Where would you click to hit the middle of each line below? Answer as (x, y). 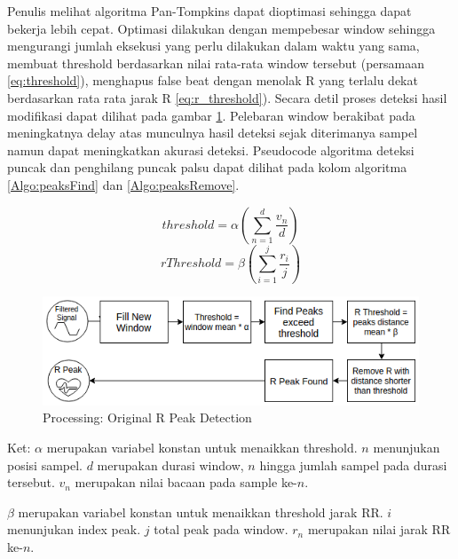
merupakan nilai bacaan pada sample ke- (186, 482)
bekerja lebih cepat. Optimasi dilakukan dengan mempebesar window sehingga (221, 28)
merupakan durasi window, (170, 465)
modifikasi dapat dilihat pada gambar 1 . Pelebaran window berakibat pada (211, 115)
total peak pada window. (221, 529)
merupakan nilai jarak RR (379, 529)
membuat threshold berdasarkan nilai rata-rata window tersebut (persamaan (216, 63)
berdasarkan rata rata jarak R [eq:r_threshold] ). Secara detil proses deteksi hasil (227, 97)
